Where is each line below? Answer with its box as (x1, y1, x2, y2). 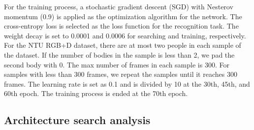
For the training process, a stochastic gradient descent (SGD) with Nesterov (4, 1, 233, 11)
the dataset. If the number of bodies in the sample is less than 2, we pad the (4, 49, 235, 60)
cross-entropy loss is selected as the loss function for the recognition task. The (4, 21, 239, 31)
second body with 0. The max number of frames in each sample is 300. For (4, 59, 229, 69)
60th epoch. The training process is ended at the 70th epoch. (4, 88, 188, 98)
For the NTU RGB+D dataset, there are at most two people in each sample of (4, 40, 241, 50)
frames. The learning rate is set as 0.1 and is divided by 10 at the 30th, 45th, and (4, 78, 250, 89)
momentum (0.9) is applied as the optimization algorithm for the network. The (4, 11, 242, 21)
